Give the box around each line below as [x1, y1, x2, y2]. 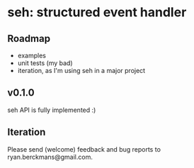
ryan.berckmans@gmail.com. [7, 152, 93, 161]
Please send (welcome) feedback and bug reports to [7, 145, 161, 153]
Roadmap [7, 33, 51, 45]
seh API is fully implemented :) [7, 106, 96, 114]
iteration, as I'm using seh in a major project [17, 67, 146, 74]
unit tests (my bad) [17, 59, 73, 67]
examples [17, 51, 46, 60]
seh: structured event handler [7, 4, 187, 21]
